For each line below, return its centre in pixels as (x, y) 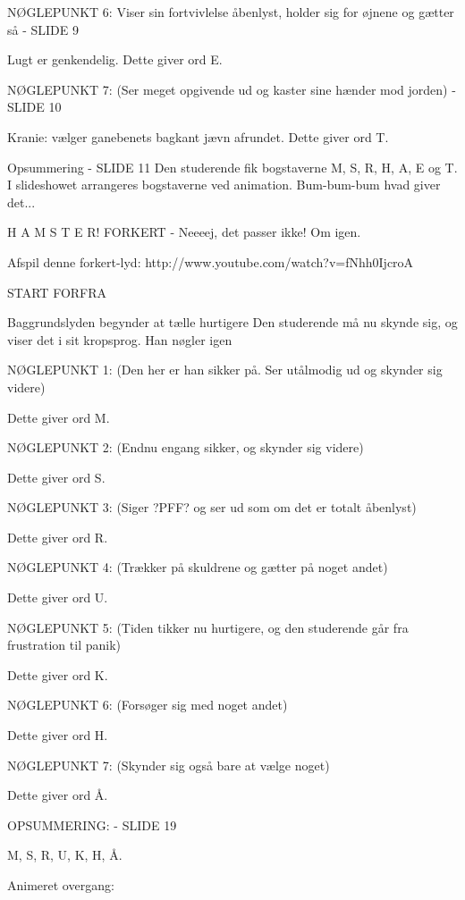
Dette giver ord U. (58, 597)
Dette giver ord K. (58, 674)
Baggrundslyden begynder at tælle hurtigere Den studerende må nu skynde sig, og (232, 322)
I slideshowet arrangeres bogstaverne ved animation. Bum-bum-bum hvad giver (224, 185)
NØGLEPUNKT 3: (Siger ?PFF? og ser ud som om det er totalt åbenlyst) (212, 507)
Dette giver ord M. (59, 417)
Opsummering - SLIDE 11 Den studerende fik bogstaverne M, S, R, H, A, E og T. (232, 167)
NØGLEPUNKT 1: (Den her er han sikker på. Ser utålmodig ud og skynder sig (225, 370)
